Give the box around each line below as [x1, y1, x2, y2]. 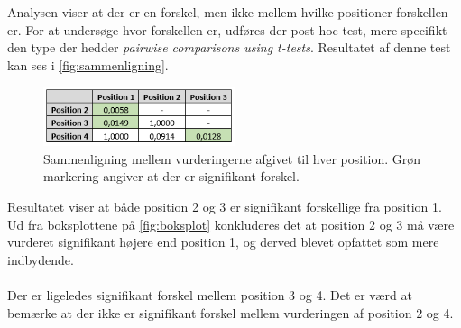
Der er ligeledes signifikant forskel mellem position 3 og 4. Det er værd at [7, 286, 412, 305]
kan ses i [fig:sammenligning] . [7, 55, 169, 74]
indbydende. [7, 250, 74, 269]
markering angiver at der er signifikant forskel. [43, 167, 300, 186]
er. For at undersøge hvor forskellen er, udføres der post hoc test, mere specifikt [7, 20, 447, 39]
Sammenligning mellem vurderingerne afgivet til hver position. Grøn [43, 149, 421, 168]
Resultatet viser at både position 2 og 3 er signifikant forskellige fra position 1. [7, 197, 442, 216]
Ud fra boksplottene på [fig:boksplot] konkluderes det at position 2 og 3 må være [7, 214, 455, 233]
